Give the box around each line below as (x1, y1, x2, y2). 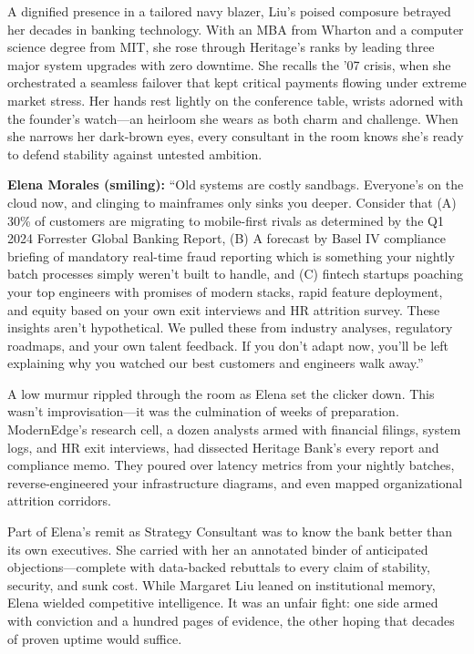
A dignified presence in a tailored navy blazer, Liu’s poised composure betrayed (7, 2, 451, 20)
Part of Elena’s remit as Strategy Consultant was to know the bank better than (7, 522, 453, 541)
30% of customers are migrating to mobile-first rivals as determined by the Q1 (7, 210, 444, 230)
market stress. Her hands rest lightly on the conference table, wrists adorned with (7, 90, 464, 109)
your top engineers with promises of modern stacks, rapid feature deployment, (7, 281, 443, 301)
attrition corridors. (7, 491, 111, 510)
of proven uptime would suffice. (7, 628, 182, 648)
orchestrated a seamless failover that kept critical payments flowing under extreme (7, 73, 467, 92)
